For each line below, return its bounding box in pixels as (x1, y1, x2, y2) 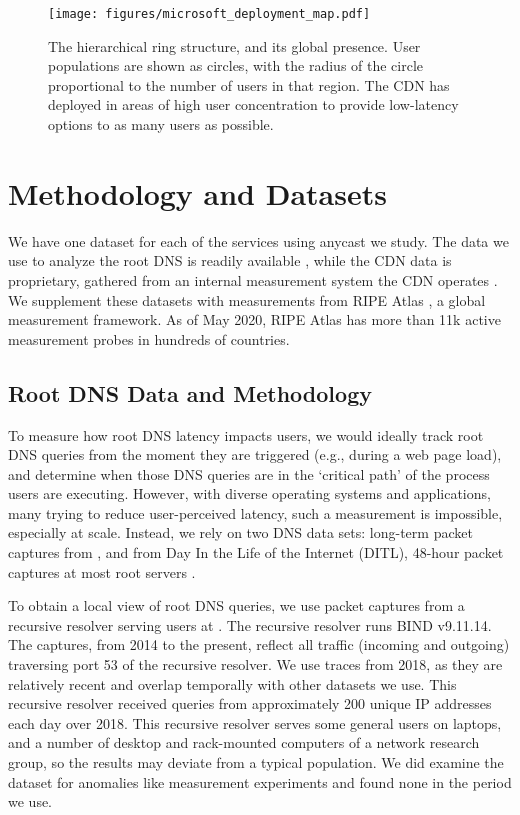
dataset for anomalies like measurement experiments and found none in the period (8, 771, 512, 792)
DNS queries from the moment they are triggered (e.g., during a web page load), (8, 444, 502, 465)
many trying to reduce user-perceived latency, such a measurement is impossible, (8, 502, 503, 523)
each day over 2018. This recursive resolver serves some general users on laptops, (8, 712, 502, 733)
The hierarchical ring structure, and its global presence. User (48, 35, 421, 56)
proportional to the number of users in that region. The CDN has (48, 74, 450, 95)
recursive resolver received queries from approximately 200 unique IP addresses (8, 693, 492, 714)
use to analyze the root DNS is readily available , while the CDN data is (8, 250, 452, 271)
